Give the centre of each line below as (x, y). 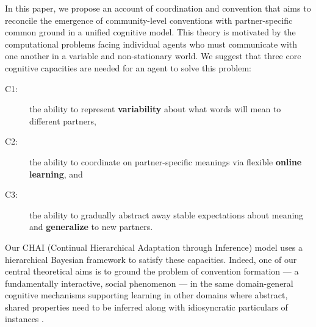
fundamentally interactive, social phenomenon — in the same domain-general (149, 283)
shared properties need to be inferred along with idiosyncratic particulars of (146, 307)
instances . (24, 319)
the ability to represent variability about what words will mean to (155, 109)
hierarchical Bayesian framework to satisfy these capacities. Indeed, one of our (151, 259)
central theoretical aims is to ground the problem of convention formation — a (152, 271)
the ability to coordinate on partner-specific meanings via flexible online (166, 161)
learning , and (56, 174)
